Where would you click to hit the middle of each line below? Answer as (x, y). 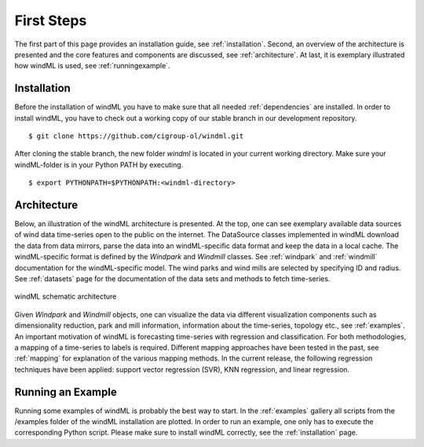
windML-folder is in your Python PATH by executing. (99, 164)
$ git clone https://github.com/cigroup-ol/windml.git (136, 136)
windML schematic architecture (66, 297)
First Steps (51, 20)
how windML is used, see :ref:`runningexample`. (92, 66)
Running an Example (66, 392)
